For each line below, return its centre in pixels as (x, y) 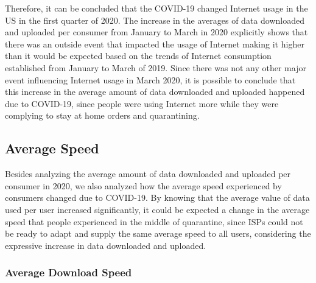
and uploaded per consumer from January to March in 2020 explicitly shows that (156, 32)
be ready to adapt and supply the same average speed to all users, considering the (158, 233)
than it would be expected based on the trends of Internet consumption (138, 56)
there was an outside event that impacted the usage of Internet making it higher (155, 44)
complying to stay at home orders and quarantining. (102, 115)
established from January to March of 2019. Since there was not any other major (156, 67)
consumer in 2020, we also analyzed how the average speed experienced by (143, 185)
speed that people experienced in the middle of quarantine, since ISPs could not (154, 221)
